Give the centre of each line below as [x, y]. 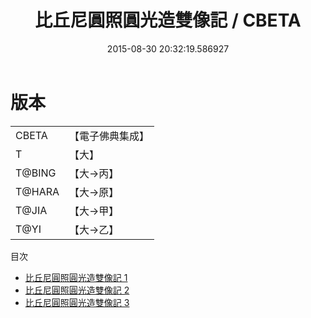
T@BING [36, 173]
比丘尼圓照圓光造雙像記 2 [77, 290]
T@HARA [37, 191]
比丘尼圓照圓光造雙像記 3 [77, 302]
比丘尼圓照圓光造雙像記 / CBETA [168, 20]
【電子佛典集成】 [109, 136]
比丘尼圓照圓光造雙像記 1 [76, 277]
